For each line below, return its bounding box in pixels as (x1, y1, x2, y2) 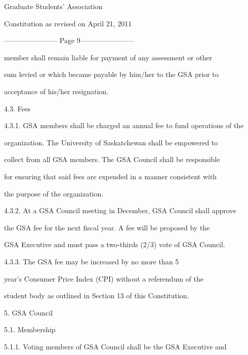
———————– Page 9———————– (4, 35, 134, 46)
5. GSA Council (4, 307, 53, 318)
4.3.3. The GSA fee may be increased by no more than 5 (4, 256, 179, 266)
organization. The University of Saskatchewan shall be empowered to (4, 137, 218, 147)
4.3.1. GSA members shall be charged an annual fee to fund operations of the (4, 120, 244, 131)
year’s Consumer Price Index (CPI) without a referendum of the (4, 273, 203, 284)
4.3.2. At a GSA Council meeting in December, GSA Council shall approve (4, 205, 236, 216)
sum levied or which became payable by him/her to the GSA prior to (4, 69, 219, 80)
